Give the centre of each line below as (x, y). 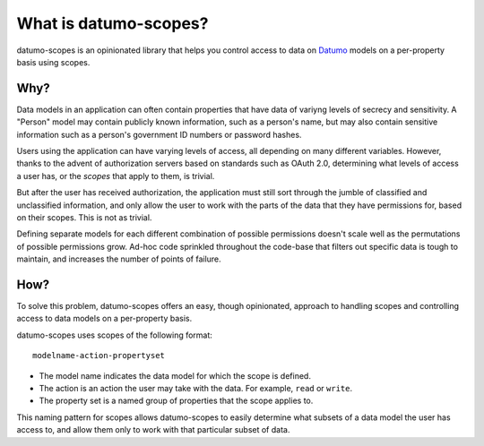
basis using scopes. (53, 62)
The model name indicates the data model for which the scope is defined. (175, 375)
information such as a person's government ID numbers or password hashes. (159, 134)
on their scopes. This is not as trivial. (84, 217)
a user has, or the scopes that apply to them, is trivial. (116, 176)
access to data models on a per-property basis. (104, 319)
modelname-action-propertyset (99, 356)
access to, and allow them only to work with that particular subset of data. (153, 430)
